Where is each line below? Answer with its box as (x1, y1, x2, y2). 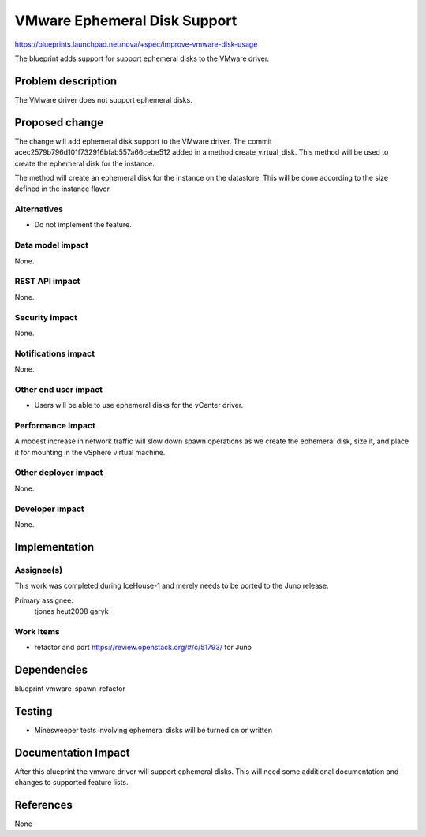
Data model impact (14, 240, 89, 251)
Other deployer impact (14, 467, 103, 478)
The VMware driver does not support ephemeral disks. (14, 95, 192, 104)
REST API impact (14, 276, 80, 287)
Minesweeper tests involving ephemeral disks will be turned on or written (34, 725, 272, 734)
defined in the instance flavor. (14, 184, 112, 193)
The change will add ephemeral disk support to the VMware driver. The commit (14, 136, 272, 146)
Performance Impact (14, 420, 96, 431)
